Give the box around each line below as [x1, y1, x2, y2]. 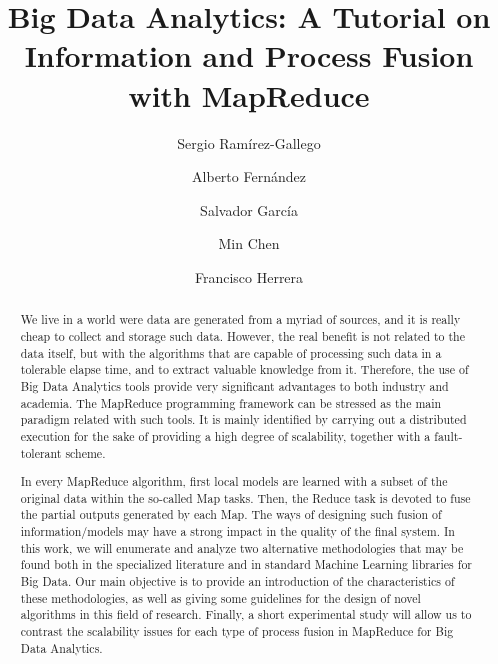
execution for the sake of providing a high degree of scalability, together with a [20, 427, 431, 444]
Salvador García [200, 199, 298, 220]
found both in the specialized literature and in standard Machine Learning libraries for [20, 556, 472, 573]
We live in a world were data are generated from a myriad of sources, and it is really [20, 311, 461, 328]
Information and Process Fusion [24, 35, 474, 76]
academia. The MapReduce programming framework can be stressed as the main [20, 394, 442, 411]
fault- [434, 427, 463, 444]
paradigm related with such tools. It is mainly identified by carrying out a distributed [20, 411, 467, 428]
